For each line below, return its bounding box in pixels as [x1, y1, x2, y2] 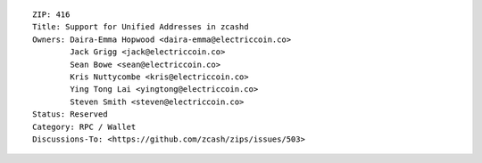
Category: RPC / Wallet [32, 121, 137, 132]
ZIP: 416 [32, 10, 71, 20]
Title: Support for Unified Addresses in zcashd [32, 22, 249, 32]
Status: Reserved [32, 110, 108, 119]
